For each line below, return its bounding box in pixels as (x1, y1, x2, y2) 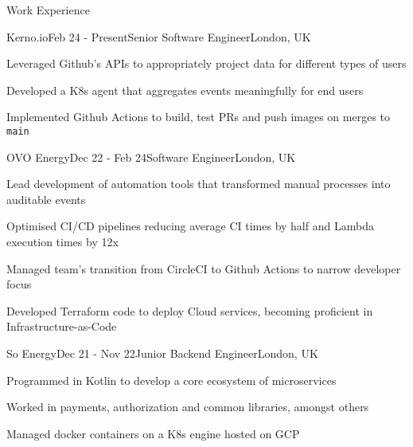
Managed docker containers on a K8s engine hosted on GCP (6, 425, 300, 441)
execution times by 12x (6, 233, 119, 249)
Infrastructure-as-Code (6, 318, 117, 335)
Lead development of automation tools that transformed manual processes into (6, 175, 391, 192)
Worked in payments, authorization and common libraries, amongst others (6, 398, 369, 415)
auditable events (6, 190, 86, 207)
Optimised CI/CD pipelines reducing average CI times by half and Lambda (6, 218, 374, 234)
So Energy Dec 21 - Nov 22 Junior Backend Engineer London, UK (6, 344, 318, 361)
